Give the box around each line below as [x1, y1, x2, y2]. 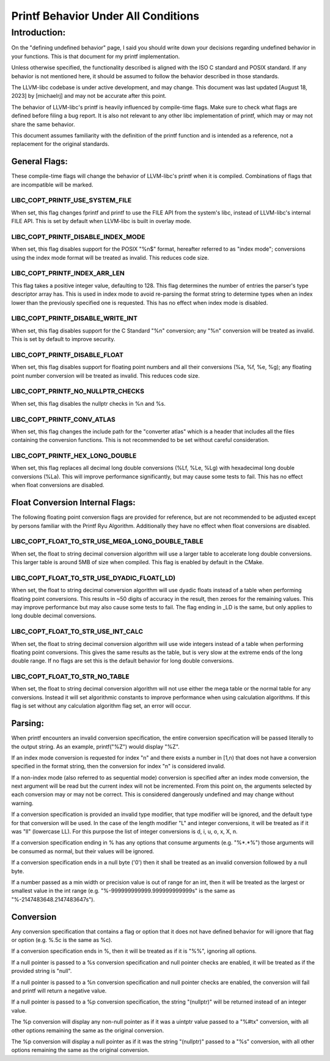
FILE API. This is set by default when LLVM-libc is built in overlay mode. [11, 218, 192, 225]
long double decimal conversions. [11, 612, 97, 620]
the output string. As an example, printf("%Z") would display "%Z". [11, 743, 180, 750]
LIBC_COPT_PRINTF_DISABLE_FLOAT [11, 350, 124, 359]
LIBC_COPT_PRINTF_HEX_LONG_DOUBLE [11, 452, 137, 460]
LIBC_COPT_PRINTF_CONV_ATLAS [11, 415, 116, 424]
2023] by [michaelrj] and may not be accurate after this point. [11, 92, 167, 100]
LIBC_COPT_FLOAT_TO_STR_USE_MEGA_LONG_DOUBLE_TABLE [11, 537, 204, 546]
